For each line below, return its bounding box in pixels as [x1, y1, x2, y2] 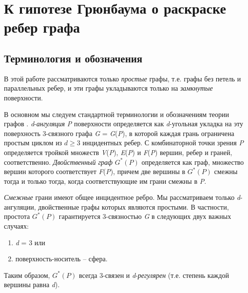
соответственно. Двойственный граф [4, 156, 113, 167]
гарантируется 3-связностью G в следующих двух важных [58, 211, 231, 221]
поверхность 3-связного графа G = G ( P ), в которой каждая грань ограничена [4, 128, 234, 138]
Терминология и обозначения [4, 50, 143, 65]
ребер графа [4, 17, 80, 37]
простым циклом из [4, 137, 62, 148]
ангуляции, [4, 201, 36, 212]
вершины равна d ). [4, 279, 60, 290]
